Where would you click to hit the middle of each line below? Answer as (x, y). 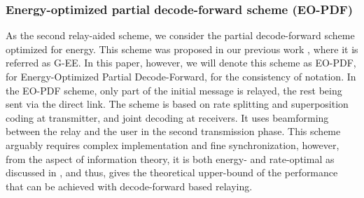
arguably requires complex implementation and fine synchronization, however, (173, 144)
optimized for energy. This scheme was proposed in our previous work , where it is (182, 49)
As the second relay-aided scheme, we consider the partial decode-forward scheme (180, 35)
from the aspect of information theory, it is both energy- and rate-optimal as (170, 158)
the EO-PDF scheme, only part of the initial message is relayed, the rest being (174, 90)
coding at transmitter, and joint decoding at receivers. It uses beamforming (167, 117)
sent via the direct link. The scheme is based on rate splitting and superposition (177, 104)
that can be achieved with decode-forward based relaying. (129, 186)
